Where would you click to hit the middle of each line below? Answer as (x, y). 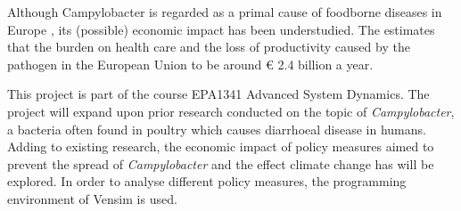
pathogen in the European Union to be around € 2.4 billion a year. (190, 64)
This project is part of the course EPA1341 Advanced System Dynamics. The (218, 94)
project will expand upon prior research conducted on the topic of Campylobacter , (231, 111)
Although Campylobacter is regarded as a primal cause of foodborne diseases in (225, 12)
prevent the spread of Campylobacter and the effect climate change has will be (221, 163)
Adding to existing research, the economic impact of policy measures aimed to (221, 146)
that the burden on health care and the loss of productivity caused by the (209, 47)
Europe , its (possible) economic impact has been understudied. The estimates (221, 29)
